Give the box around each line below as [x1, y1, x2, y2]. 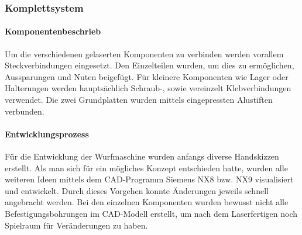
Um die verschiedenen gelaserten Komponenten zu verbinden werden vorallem [5, 47, 284, 60]
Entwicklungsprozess [5, 127, 89, 140]
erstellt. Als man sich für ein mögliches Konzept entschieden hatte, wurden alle [5, 161, 288, 174]
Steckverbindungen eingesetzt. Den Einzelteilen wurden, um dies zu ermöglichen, [5, 59, 294, 71]
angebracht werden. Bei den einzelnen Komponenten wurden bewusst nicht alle [5, 196, 289, 208]
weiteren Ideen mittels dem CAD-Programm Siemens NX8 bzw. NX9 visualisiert [5, 173, 294, 185]
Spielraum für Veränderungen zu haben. [5, 219, 148, 231]
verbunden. [5, 105, 44, 117]
